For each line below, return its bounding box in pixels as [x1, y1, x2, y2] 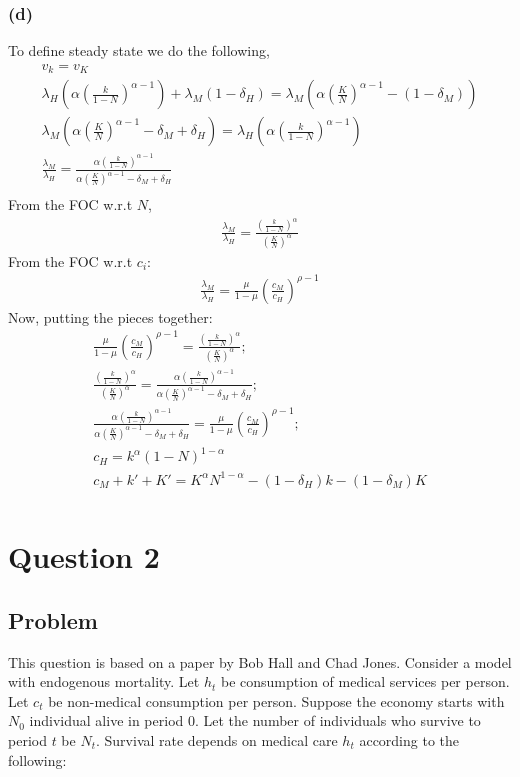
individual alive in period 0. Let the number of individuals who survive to [29, 710, 481, 731]
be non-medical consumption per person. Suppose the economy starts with [48, 690, 505, 711]
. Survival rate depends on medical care [95, 729, 338, 750]
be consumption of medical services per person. [221, 671, 510, 692]
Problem [8, 604, 98, 635]
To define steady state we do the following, [8, 40, 270, 61]
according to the [359, 729, 460, 750]
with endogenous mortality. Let [8, 671, 200, 692]
